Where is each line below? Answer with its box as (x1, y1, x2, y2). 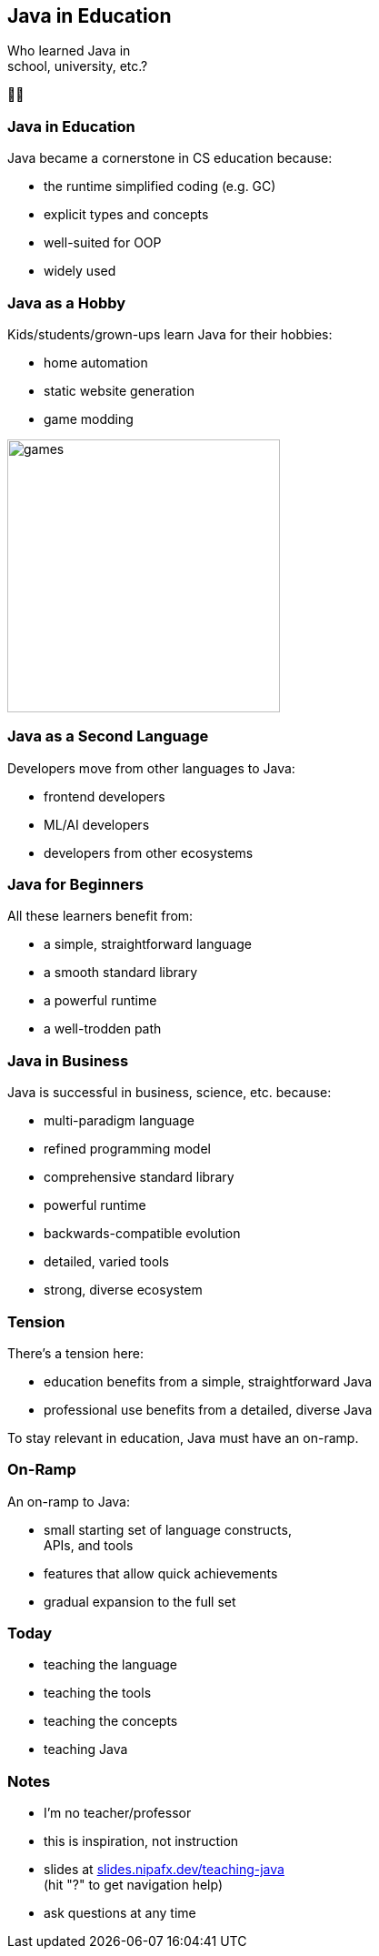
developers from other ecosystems (44, 844, 254, 861)
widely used (44, 263, 116, 279)
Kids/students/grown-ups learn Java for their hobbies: (7, 326, 333, 342)
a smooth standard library (44, 964, 198, 981)
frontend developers (44, 788, 165, 804)
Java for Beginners (7, 875, 144, 894)
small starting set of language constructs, (44, 1521, 292, 1538)
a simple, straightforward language (44, 936, 252, 953)
